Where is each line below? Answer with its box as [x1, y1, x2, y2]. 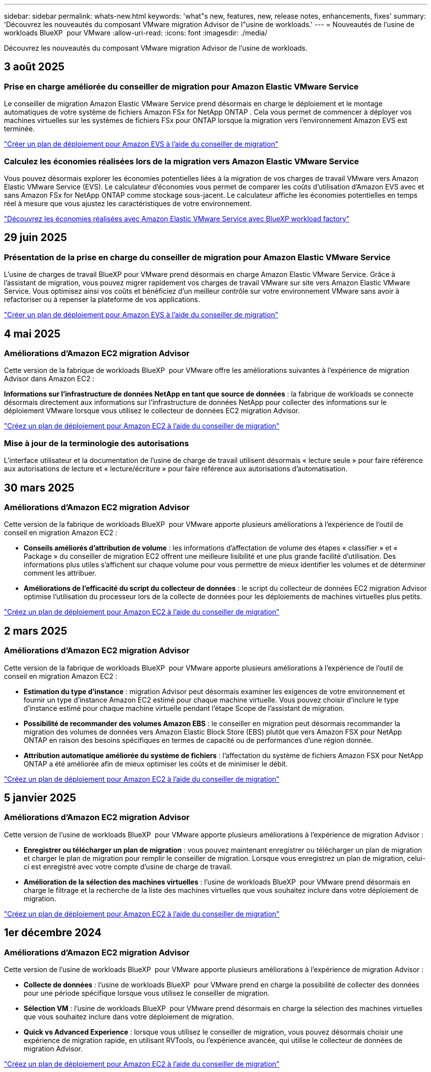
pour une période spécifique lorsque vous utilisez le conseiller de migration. [24, 989, 270, 998]
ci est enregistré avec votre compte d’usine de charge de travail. [24, 862, 232, 871]
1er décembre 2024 [4, 926, 102, 939]
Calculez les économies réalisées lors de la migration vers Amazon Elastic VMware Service [4, 156, 359, 166]
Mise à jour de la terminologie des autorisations [4, 438, 189, 448]
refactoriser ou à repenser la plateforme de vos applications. [4, 295, 200, 304]
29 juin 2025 [4, 231, 67, 244]
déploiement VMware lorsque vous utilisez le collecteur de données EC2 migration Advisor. [4, 406, 300, 415]
